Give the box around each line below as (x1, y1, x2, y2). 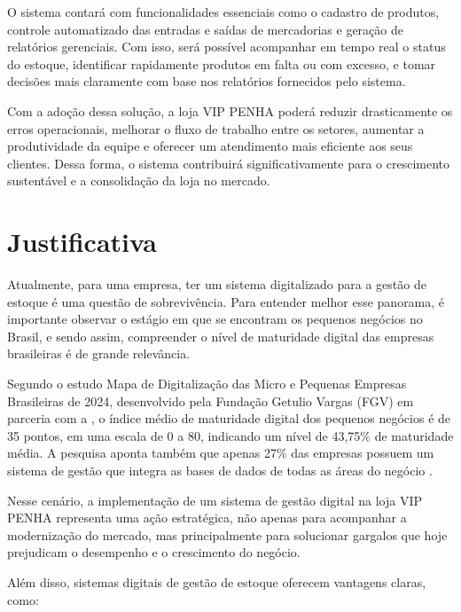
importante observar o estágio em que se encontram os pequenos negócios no (7, 310, 423, 328)
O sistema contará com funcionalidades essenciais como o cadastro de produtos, (7, 3, 440, 20)
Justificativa (7, 224, 157, 260)
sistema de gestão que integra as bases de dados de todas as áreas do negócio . (7, 461, 433, 479)
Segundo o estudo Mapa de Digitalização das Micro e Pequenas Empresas (7, 374, 407, 393)
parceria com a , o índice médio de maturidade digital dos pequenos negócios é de (7, 409, 451, 428)
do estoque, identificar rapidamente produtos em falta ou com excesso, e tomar (7, 54, 436, 73)
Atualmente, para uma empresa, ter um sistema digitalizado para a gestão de (7, 275, 426, 294)
